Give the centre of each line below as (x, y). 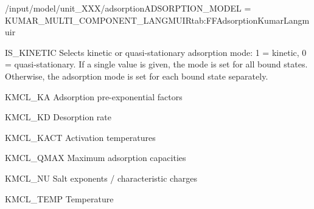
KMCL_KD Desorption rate (58, 117)
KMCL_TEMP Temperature (59, 198)
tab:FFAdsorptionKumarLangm (250, 20)
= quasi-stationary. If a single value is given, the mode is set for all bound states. (156, 64)
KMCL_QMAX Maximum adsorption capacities (96, 158)
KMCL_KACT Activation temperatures (80, 137)
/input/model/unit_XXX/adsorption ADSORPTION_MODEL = (128, 8)
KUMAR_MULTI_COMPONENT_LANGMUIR (98, 20)
